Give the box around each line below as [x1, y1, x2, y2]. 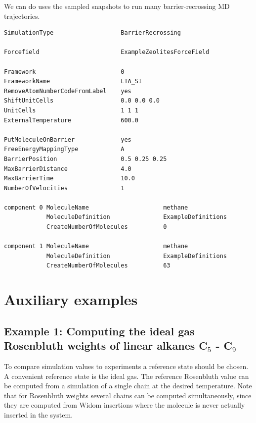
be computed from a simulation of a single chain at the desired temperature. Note [4, 380, 252, 391]
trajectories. [4, 10, 40, 21]
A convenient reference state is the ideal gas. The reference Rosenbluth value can [4, 370, 249, 381]
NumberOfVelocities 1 [4, 184, 125, 192]
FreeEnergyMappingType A [4, 146, 125, 153]
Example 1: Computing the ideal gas [4, 323, 195, 338]
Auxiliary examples [4, 289, 138, 310]
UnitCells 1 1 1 [4, 106, 139, 114]
